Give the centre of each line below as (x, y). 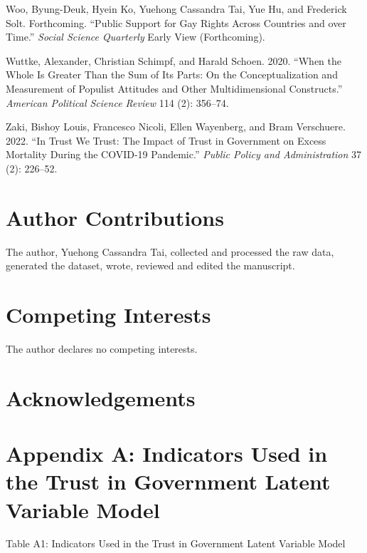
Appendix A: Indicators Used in (167, 454)
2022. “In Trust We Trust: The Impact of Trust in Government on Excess (166, 140)
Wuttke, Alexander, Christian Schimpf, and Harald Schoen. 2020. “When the (174, 60)
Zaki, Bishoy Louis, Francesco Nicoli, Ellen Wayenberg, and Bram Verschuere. (176, 126)
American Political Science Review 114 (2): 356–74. (117, 102)
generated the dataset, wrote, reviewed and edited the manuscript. (150, 265)
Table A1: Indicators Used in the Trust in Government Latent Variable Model (176, 543)
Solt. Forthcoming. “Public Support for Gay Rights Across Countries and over (176, 22)
